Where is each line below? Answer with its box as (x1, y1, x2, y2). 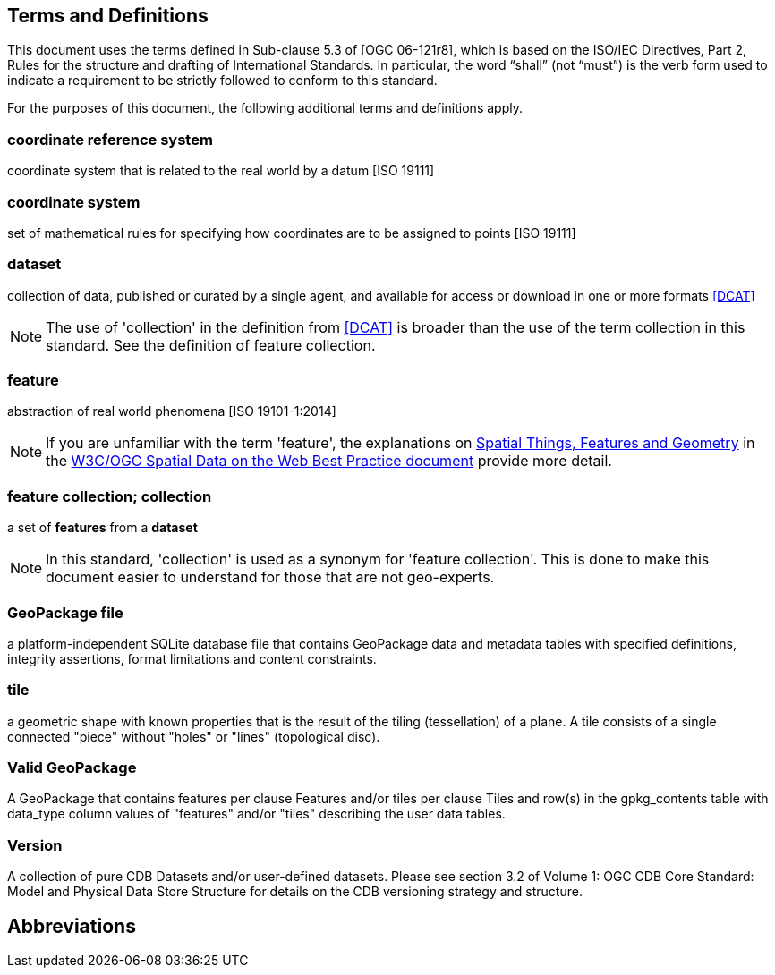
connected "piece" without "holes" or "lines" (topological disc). (7, 728, 380, 744)
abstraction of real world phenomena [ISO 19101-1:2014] (7, 403, 336, 420)
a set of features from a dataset (7, 520, 198, 536)
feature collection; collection (7, 487, 212, 505)
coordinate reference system (7, 130, 213, 148)
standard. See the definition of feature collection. (46, 335, 376, 354)
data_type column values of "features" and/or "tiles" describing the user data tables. (7, 806, 506, 822)
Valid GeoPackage (7, 759, 137, 777)
